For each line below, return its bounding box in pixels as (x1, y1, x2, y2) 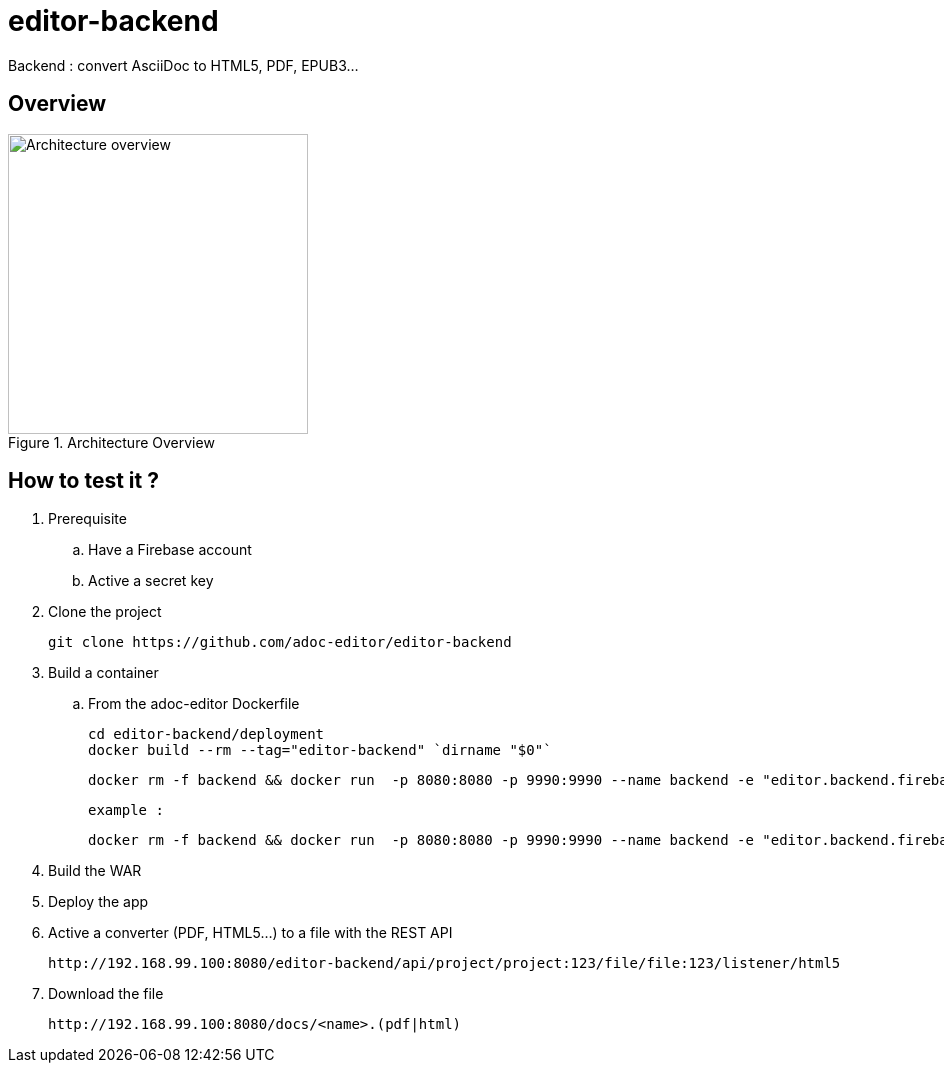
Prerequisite (48, 510, 127, 528)
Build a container (48, 664, 159, 682)
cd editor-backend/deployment (88, 726, 325, 743)
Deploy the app (48, 893, 149, 911)
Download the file (48, 985, 164, 1003)
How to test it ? (8, 468, 159, 494)
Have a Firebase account (88, 541, 252, 559)
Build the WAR (48, 862, 142, 880)
